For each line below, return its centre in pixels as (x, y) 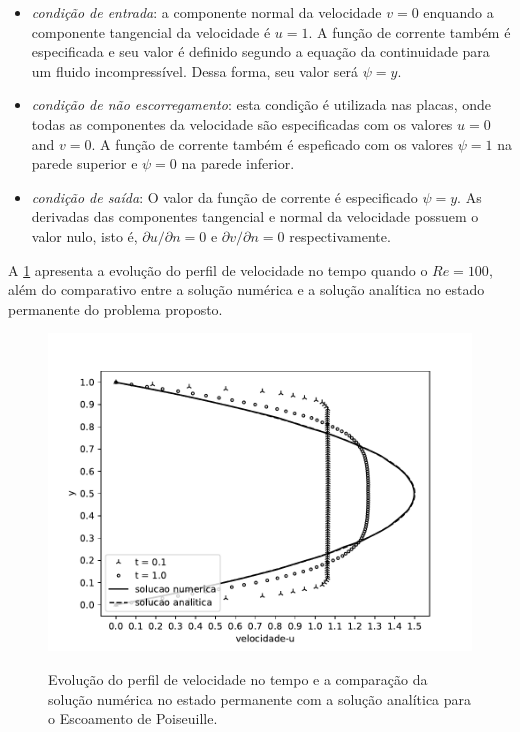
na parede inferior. (238, 163)
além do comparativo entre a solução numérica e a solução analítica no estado (246, 289)
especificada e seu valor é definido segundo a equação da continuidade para (260, 51)
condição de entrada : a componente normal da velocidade (206, 12)
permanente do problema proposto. (115, 308)
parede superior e (84, 163)
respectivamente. (340, 235)
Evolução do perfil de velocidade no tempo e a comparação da (238, 678)
